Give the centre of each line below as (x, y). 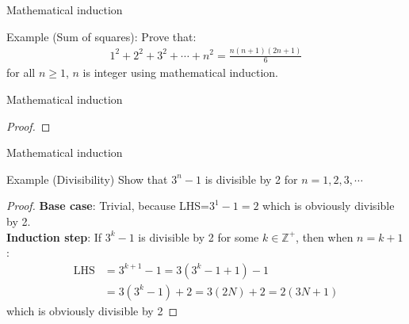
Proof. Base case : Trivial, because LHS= (108, 206)
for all (21, 72)
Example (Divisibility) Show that (87, 179)
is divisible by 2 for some (199, 236)
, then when (325, 236)
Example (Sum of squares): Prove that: (101, 36)
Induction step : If (54, 236)
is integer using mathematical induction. (180, 72)
